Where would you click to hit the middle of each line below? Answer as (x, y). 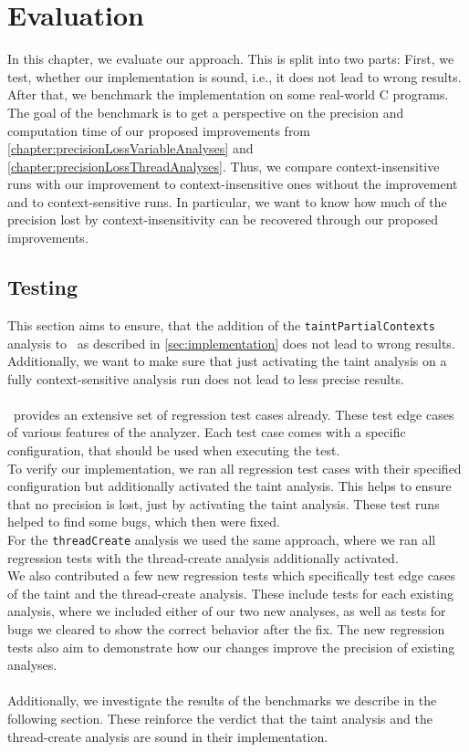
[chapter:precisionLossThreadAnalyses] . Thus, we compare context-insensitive (224, 166)
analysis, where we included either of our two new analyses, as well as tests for (227, 611)
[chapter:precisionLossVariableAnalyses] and (130, 148)
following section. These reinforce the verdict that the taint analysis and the (220, 719)
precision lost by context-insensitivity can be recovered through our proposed (223, 219)
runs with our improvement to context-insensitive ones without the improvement (233, 184)
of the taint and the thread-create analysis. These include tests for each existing (230, 593)
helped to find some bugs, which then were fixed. (144, 522)
